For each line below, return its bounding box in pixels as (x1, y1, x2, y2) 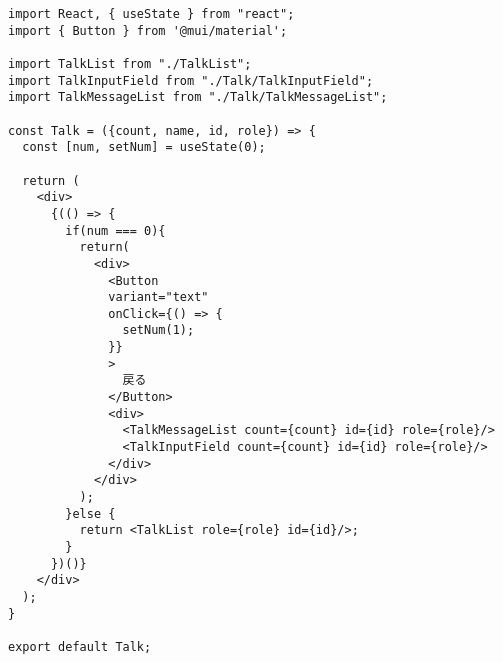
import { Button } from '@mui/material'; (8, 23, 288, 38)
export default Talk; (8, 639, 152, 654)
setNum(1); (122, 323, 195, 338)
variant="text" (108, 290, 209, 305)
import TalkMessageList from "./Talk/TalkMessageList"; (8, 90, 388, 105)
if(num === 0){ (65, 223, 166, 238)
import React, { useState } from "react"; (8, 7, 295, 21)
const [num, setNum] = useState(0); (22, 140, 266, 155)
